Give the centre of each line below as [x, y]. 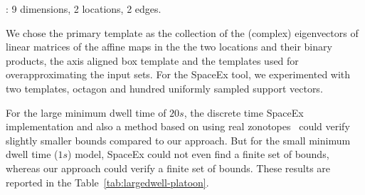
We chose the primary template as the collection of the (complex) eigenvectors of [182, 32]
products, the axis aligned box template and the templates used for [152, 60]
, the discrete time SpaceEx [244, 112]
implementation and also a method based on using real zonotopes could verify [178, 126]
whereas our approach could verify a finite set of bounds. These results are [168, 168]
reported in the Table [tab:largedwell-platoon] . [107, 182]
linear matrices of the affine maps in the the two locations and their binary [169, 47]
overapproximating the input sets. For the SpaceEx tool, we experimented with [178, 74]
